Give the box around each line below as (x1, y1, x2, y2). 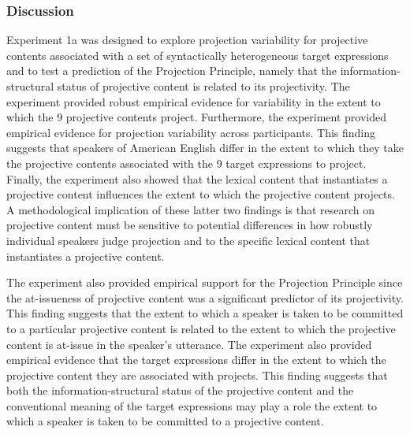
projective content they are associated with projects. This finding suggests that (6, 366, 388, 383)
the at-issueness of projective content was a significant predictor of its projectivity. (6, 289, 404, 306)
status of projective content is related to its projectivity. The (57, 78, 350, 94)
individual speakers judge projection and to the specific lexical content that (6, 232, 371, 248)
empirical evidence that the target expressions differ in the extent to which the (6, 351, 386, 368)
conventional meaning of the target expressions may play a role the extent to (6, 397, 378, 414)
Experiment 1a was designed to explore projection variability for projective (6, 32, 368, 48)
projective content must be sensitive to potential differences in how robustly (6, 217, 373, 233)
